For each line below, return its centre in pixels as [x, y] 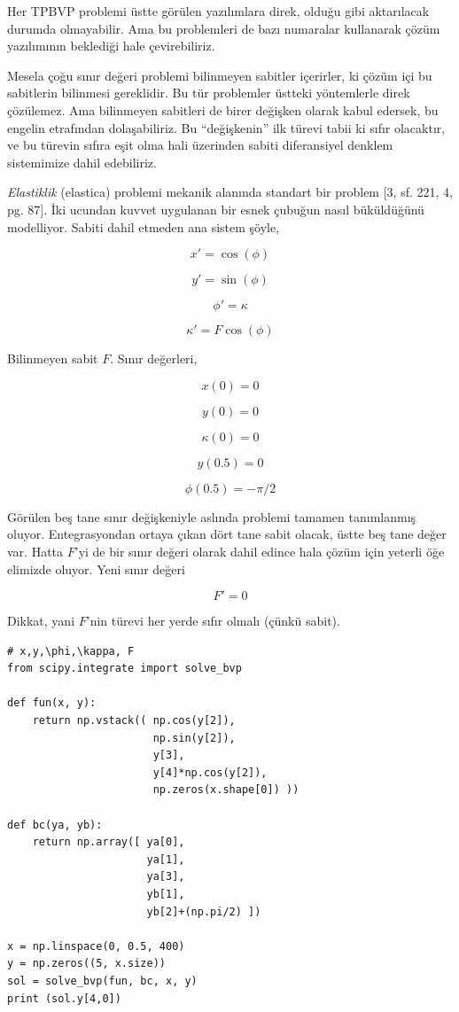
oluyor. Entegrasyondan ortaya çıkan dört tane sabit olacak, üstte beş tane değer [227, 534]
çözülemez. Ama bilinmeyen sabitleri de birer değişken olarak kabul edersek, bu [223, 109]
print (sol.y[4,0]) [64, 998]
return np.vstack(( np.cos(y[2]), [134, 721]
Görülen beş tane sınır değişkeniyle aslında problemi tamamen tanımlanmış [212, 516]
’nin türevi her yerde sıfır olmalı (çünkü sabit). [213, 621]
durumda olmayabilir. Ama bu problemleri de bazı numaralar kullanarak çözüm [224, 28]
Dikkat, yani [41, 621]
